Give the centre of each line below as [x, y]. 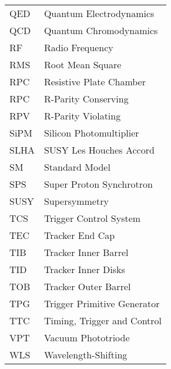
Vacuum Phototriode [87, 338]
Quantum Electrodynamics [99, 13]
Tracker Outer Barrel [87, 286]
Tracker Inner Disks [84, 269]
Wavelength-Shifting [85, 355]
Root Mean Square [83, 64]
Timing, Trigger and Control [103, 320]
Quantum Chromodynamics [101, 30]
